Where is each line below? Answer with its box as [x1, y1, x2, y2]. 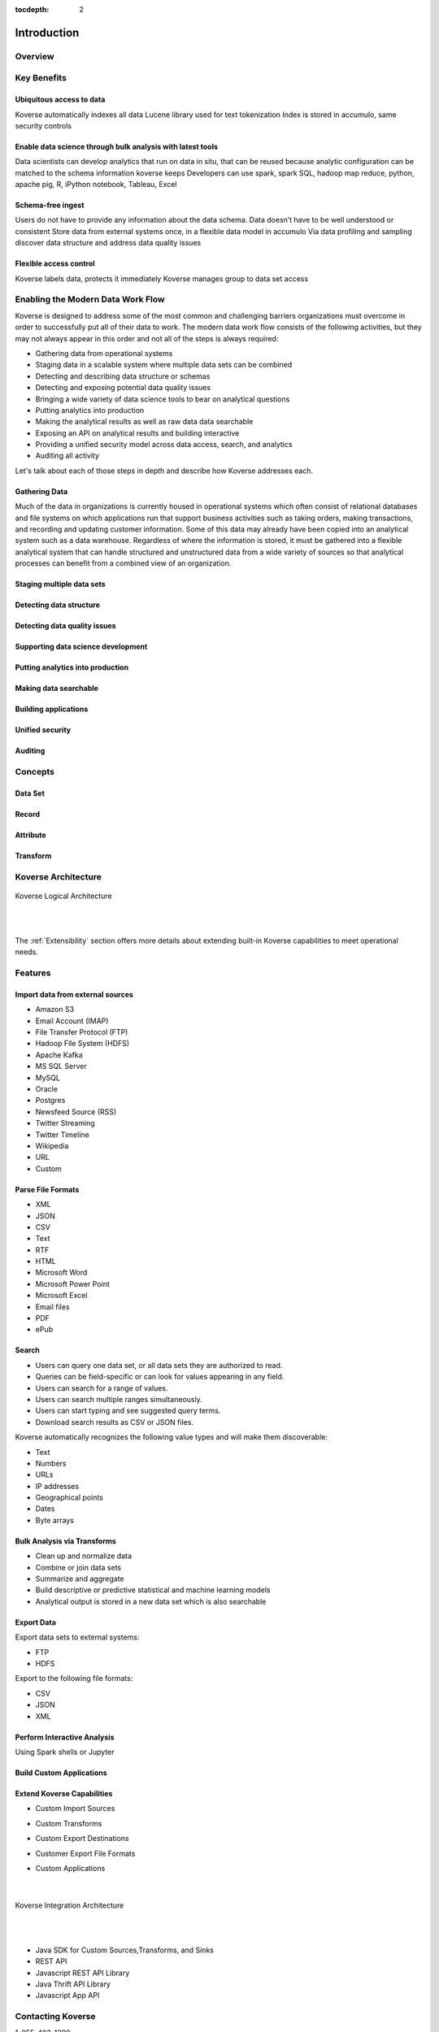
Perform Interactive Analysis [15, 1732, 115, 1742]
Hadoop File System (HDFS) [35, 1039, 130, 1049]
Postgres [35, 1096, 66, 1105]
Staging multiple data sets [15, 580, 106, 589]
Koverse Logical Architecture [15, 891, 113, 901]
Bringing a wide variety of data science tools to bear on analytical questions [35, 394, 290, 404]
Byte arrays [35, 1515, 75, 1525]
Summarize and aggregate [35, 1574, 125, 1584]
